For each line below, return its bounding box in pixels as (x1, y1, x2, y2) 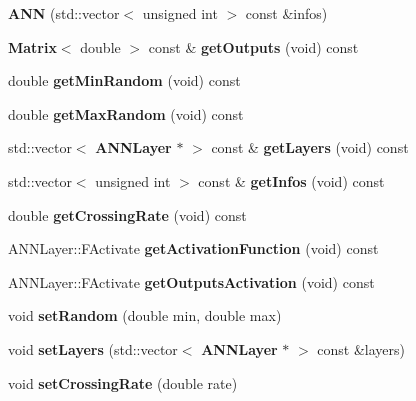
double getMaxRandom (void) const (8, 103, 244, 124)
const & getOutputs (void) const (148, 36, 359, 57)
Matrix (8, 36, 57, 57)
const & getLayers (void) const (211, 137, 409, 158)
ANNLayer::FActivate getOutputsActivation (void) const (8, 271, 375, 292)
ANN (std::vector (8, 3, 120, 23)
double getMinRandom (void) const (8, 70, 241, 91)
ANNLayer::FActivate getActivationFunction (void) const (8, 238, 379, 259)
